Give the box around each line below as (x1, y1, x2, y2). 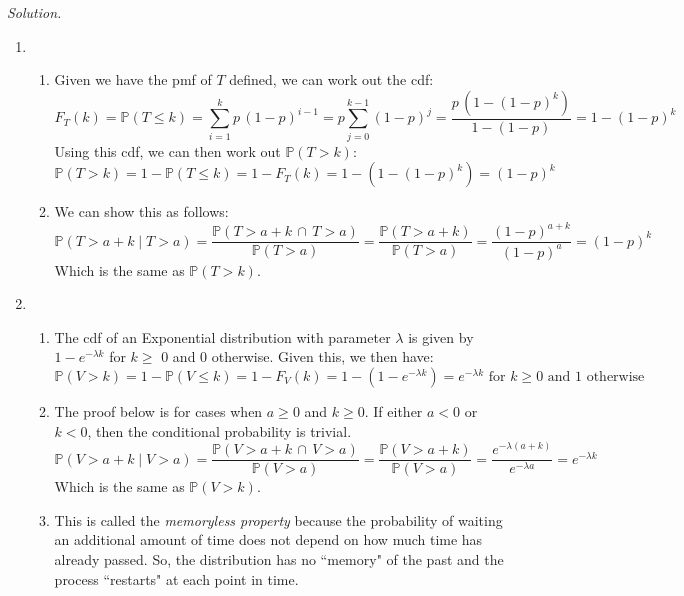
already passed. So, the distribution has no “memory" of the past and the (54, 549, 504, 570)
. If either (364, 401, 423, 422)
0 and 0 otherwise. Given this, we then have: (161, 346, 434, 367)
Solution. (7, 2, 62, 22)
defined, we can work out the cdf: (229, 69, 434, 90)
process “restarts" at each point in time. (54, 568, 299, 589)
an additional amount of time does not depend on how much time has (54, 529, 483, 550)
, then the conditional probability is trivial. (87, 420, 352, 441)
